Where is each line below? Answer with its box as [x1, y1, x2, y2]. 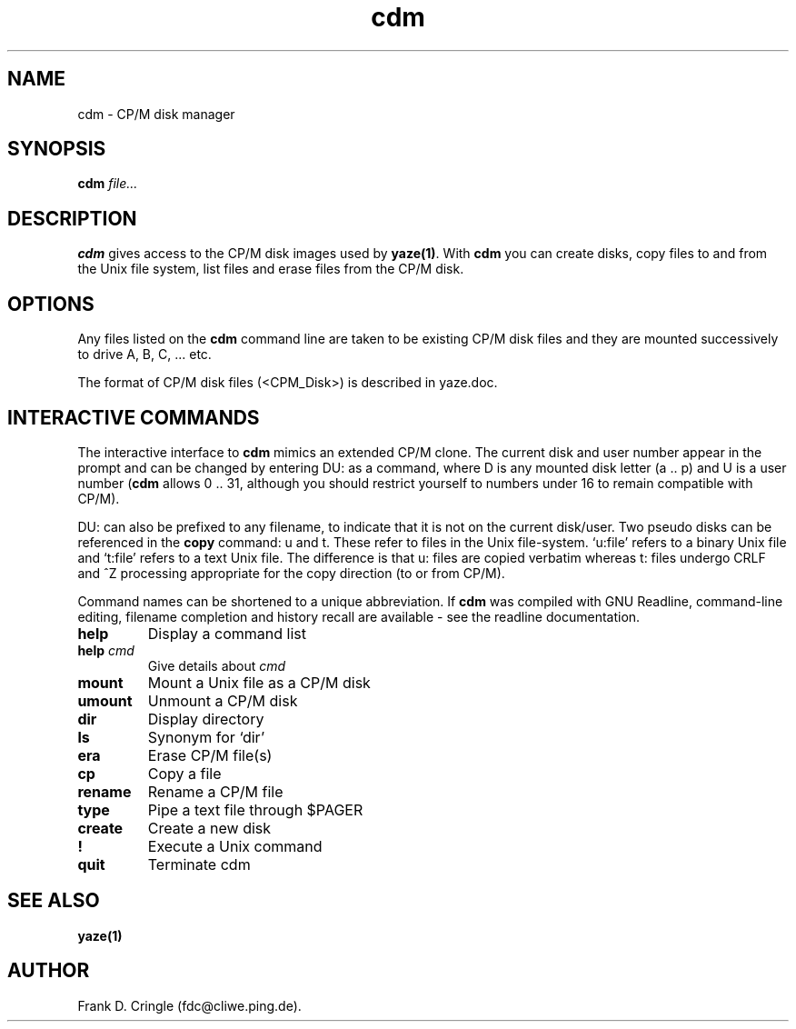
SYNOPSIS [7, 137, 106, 161]
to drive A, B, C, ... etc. [77, 346, 212, 363]
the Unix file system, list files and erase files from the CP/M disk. [77, 261, 464, 277]
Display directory [147, 709, 264, 728]
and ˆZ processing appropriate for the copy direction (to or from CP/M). [77, 564, 505, 581]
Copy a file [147, 764, 222, 783]
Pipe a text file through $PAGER [147, 800, 363, 819]
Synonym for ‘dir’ [147, 727, 265, 746]
